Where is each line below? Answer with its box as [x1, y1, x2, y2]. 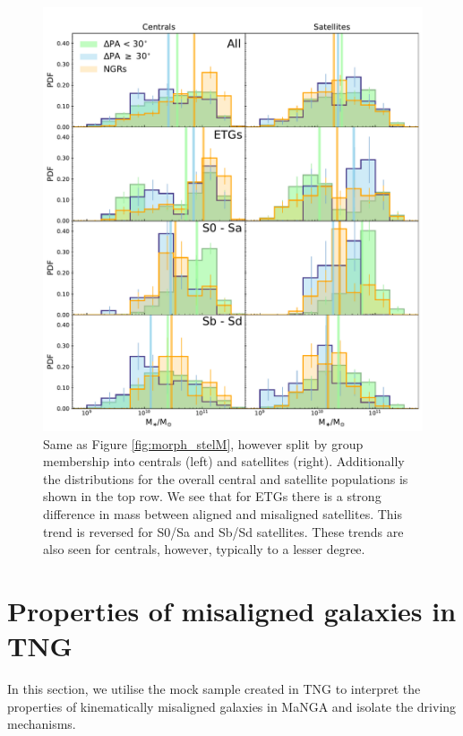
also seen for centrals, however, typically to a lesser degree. [43, 540, 365, 558]
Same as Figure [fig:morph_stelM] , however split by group [43, 434, 364, 453]
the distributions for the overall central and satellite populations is [43, 469, 408, 488]
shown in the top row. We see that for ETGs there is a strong [43, 487, 382, 506]
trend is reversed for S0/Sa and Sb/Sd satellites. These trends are [43, 522, 404, 541]
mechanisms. [7, 714, 76, 733]
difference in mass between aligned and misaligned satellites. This [43, 504, 403, 523]
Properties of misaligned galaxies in [7, 592, 457, 628]
